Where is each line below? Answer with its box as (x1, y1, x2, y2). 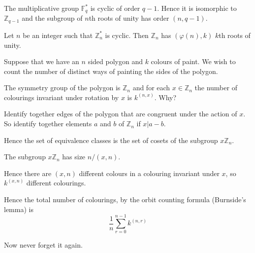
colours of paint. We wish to (151, 56, 236, 67)
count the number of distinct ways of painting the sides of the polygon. (4, 66, 218, 76)
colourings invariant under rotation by (4, 92, 119, 102)
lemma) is (4, 204, 33, 214)
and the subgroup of (22, 13, 83, 23)
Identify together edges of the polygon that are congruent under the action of (4, 108, 237, 119)
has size (62, 151, 86, 162)
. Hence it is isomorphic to (157, 3, 237, 13)
